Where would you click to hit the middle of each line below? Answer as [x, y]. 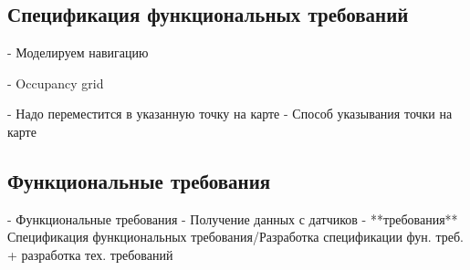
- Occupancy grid [56, 83]
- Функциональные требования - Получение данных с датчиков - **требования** [233, 218]
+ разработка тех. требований [90, 254]
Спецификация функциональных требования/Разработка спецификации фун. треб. [235, 237]
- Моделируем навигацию [78, 52]
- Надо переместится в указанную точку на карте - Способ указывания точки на [230, 114]
